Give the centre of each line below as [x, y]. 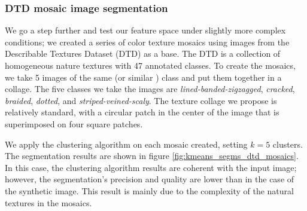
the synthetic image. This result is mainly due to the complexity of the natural [149, 190]
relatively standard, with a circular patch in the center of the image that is [142, 112]
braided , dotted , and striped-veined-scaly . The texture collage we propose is [141, 100]
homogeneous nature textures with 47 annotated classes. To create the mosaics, [150, 65]
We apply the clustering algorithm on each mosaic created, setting [126, 144]
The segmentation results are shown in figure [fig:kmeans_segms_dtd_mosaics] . [152, 156]
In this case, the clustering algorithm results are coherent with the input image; [151, 167]
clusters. [288, 144]
